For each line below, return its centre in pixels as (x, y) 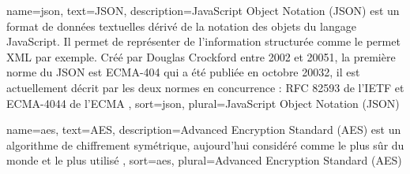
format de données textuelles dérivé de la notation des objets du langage (181, 26)
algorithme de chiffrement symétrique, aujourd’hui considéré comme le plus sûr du (205, 144)
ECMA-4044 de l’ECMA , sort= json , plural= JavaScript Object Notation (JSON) (203, 103)
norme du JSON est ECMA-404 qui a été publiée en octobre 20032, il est (183, 72)
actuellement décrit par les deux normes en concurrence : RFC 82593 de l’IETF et (205, 87)
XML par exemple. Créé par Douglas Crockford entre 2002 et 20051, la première (201, 56)
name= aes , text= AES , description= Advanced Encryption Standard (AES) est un (204, 130)
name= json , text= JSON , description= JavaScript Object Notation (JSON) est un (203, 10)
